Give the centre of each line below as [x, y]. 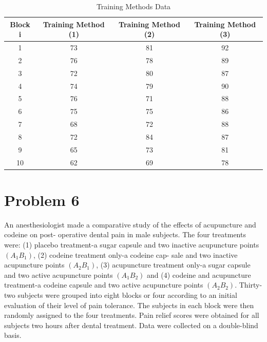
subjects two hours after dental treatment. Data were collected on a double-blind [131, 325]
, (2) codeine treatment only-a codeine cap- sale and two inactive [135, 254]
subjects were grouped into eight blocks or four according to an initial [127, 295]
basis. [13, 335]
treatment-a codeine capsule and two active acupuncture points [104, 285]
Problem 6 [42, 199]
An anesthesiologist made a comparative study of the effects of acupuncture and [130, 224]
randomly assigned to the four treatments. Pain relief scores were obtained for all [132, 315]
